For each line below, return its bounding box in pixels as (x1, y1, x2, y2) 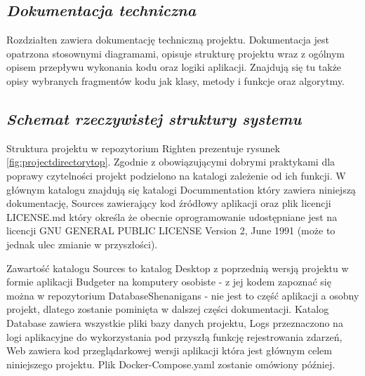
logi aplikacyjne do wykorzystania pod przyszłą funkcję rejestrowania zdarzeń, (6, 329, 343, 344)
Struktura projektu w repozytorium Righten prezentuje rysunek (6, 140, 280, 155)
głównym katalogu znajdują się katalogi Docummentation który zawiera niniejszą (6, 182, 356, 196)
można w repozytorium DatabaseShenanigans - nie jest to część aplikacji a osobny (6, 288, 359, 302)
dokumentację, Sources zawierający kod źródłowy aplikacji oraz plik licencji (6, 196, 331, 210)
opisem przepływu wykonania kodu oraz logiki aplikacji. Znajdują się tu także (6, 60, 342, 74)
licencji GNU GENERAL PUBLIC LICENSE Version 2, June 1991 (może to (6, 223, 336, 238)
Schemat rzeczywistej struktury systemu (6, 107, 302, 129)
